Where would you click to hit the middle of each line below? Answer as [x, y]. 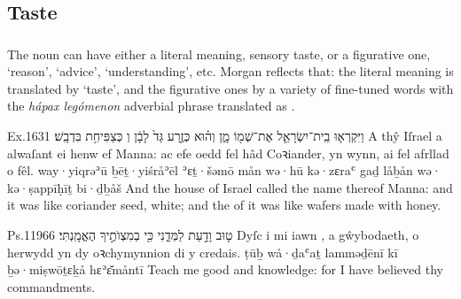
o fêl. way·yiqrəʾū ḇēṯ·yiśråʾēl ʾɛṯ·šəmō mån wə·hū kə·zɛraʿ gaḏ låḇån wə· [224, 170]
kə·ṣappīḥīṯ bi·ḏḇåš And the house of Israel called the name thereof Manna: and [230, 187]
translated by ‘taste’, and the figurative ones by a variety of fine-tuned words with [230, 88]
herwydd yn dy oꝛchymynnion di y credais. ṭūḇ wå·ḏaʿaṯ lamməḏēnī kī [203, 252]
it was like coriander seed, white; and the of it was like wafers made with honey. [224, 205]
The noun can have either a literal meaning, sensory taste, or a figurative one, [219, 54]
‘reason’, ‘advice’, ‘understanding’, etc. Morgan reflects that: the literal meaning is [230, 71]
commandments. [51, 286]
